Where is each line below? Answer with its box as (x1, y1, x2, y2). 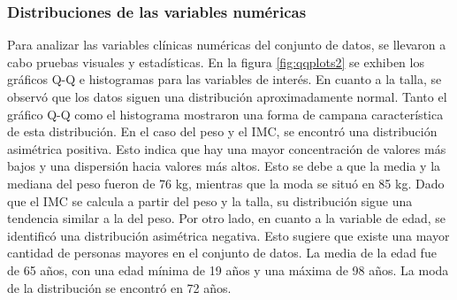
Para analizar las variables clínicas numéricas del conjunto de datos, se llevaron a (7, 35, 446, 54)
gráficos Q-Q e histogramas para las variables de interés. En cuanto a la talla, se (7, 70, 442, 88)
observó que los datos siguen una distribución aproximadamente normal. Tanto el (7, 88, 447, 105)
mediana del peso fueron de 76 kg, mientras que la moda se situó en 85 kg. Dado (7, 173, 445, 192)
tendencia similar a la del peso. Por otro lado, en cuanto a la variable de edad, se (7, 209, 446, 227)
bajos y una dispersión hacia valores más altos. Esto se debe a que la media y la (7, 157, 441, 175)
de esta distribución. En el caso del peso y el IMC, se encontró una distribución (7, 122, 438, 141)
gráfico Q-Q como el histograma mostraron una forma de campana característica (7, 104, 444, 123)
